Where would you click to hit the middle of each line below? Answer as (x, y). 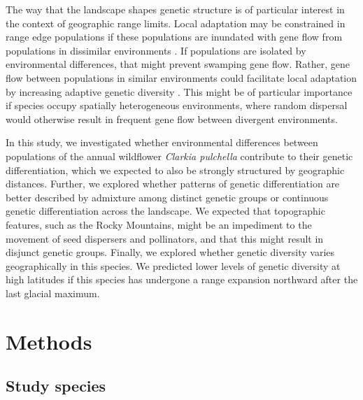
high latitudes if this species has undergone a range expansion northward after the (182, 279)
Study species (56, 386)
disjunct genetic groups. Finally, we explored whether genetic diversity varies (170, 252)
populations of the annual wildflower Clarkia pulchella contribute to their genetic (179, 156)
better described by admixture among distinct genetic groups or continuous (167, 197)
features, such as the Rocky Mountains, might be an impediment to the (159, 224)
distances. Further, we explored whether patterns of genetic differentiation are (173, 184)
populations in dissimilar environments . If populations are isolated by (156, 50)
